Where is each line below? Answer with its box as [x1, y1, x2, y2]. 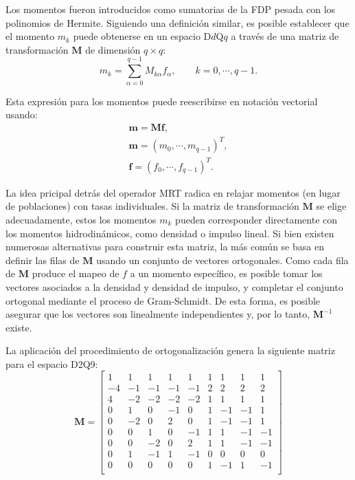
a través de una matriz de [231, 29, 339, 43]
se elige [316, 199, 347, 213]
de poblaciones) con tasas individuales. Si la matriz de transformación [5, 199, 299, 213]
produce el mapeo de [32, 266, 119, 281]
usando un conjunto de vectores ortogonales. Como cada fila [96, 252, 349, 267]
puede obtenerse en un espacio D [73, 29, 211, 43]
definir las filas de [5, 252, 80, 267]
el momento [5, 29, 55, 43]
